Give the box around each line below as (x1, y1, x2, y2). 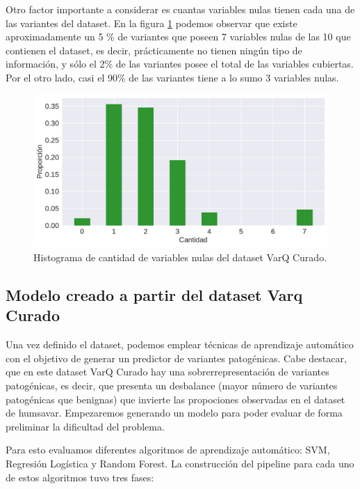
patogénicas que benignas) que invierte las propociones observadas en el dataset (6, 391, 345, 406)
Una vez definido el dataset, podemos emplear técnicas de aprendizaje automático (6, 337, 354, 352)
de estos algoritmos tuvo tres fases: (6, 469, 154, 484)
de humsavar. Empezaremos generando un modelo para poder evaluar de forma (6, 405, 343, 420)
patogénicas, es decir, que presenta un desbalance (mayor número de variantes (6, 378, 338, 392)
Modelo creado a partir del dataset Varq (6, 284, 303, 305)
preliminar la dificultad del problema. (6, 419, 165, 433)
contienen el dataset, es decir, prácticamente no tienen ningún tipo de (6, 42, 302, 57)
